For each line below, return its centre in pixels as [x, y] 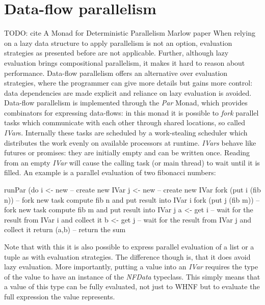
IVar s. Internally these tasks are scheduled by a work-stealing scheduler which [126, 133]
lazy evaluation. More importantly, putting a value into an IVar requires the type [131, 267]
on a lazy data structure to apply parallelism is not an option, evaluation [118, 43]
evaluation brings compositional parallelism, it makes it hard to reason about [125, 62]
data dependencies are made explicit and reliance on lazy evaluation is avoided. [128, 92]
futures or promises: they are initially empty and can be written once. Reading [127, 152]
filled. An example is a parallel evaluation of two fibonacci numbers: [110, 172]
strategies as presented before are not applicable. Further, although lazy [116, 53]
